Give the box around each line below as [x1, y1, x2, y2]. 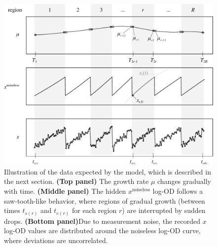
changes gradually [157, 176, 212, 186]
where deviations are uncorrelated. [4, 235, 108, 245]
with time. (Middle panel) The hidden [4, 186, 126, 196]
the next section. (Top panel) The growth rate [4, 176, 149, 186]
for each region [72, 205, 117, 215]
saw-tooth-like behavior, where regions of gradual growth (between [4, 195, 205, 206]
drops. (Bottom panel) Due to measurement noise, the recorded [4, 215, 201, 226]
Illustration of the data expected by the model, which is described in [4, 166, 211, 176]
